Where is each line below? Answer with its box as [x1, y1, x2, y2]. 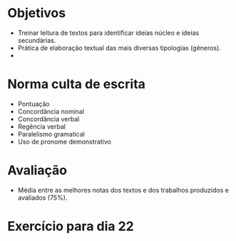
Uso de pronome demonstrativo [17, 137, 112, 146]
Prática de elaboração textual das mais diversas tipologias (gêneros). [17, 43, 221, 52]
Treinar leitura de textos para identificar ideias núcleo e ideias [17, 28, 200, 37]
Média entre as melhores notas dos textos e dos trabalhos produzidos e [17, 186, 230, 194]
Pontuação [17, 100, 50, 108]
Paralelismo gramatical [17, 129, 86, 138]
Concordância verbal [17, 114, 80, 123]
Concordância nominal [17, 107, 84, 115]
